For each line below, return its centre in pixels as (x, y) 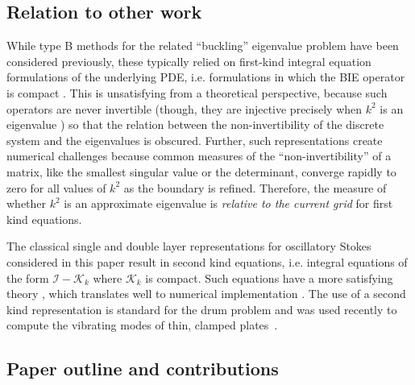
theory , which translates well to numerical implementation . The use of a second (206, 294)
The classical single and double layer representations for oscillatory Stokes (189, 246)
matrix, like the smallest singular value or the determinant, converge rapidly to (201, 171)
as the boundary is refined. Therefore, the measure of (255, 187)
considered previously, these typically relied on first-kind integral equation (189, 61)
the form (28, 277)
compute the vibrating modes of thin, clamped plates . (142, 325)
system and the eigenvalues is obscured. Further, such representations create (195, 140)
